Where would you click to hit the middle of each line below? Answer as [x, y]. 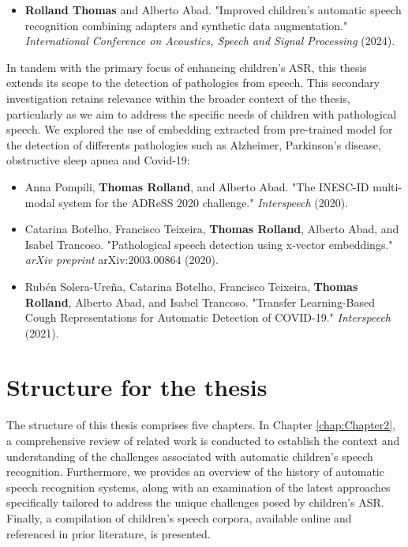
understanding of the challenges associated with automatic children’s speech [190, 456]
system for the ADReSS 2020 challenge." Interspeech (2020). [204, 202]
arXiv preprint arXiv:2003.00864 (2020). [122, 260]
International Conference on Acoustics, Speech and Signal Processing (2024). [210, 41]
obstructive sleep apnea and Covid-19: [98, 160]
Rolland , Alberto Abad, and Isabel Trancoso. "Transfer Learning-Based [200, 302]
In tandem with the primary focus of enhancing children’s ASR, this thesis [187, 67]
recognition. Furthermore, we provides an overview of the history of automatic [195, 472]
